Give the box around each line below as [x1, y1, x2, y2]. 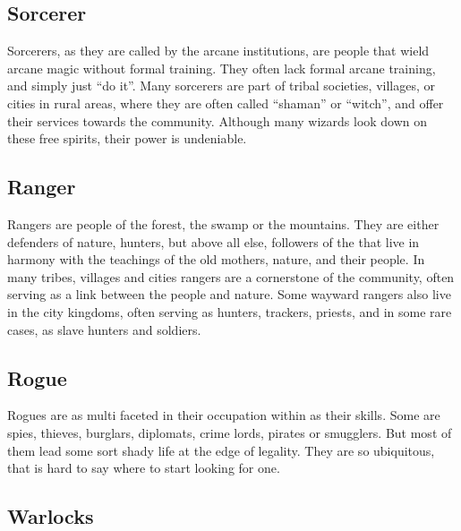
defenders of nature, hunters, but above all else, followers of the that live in [7, 232, 420, 251]
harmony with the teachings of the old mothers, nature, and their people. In [7, 250, 425, 269]
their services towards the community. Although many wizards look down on [7, 111, 428, 130]
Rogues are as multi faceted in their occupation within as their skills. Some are [7, 406, 440, 424]
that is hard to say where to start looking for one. [7, 458, 280, 477]
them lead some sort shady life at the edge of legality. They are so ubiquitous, [7, 441, 435, 459]
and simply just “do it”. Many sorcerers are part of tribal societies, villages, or [7, 76, 435, 95]
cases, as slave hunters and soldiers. [7, 320, 201, 338]
